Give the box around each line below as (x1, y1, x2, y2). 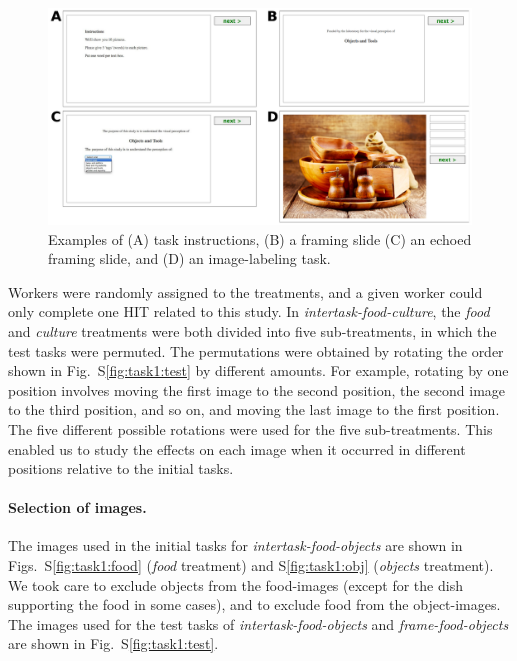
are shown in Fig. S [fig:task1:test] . (8, 633, 219, 654)
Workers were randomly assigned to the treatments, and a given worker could (8, 281, 483, 302)
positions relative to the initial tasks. (8, 458, 234, 479)
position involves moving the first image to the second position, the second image (8, 379, 506, 400)
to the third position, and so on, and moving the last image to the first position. (8, 399, 500, 420)
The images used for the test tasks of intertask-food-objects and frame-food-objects (8, 613, 509, 634)
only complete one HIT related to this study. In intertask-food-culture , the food (8, 301, 490, 322)
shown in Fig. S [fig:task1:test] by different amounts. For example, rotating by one (8, 360, 509, 381)
